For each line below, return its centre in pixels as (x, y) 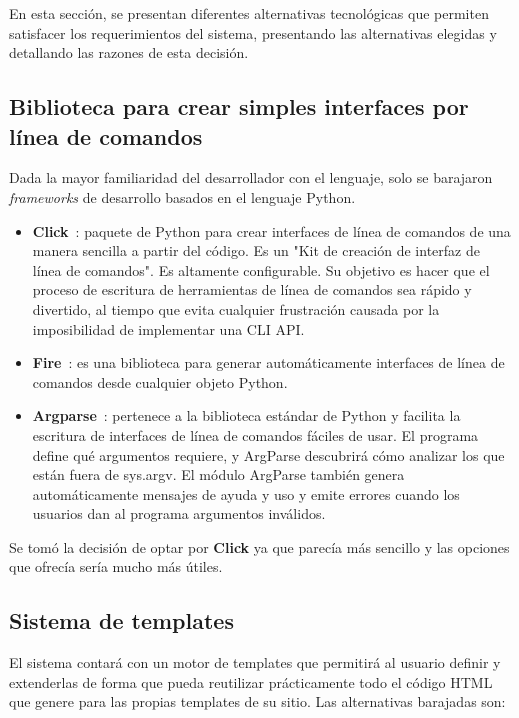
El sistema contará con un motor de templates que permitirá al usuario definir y (255, 662)
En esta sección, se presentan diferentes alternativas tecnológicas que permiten (249, 13)
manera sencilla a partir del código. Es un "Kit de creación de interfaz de (256, 250)
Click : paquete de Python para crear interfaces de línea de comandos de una (271, 230)
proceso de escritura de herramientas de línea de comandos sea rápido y (252, 289)
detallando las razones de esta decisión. (129, 52)
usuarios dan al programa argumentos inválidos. (179, 513)
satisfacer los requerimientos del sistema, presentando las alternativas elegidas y (253, 32)
